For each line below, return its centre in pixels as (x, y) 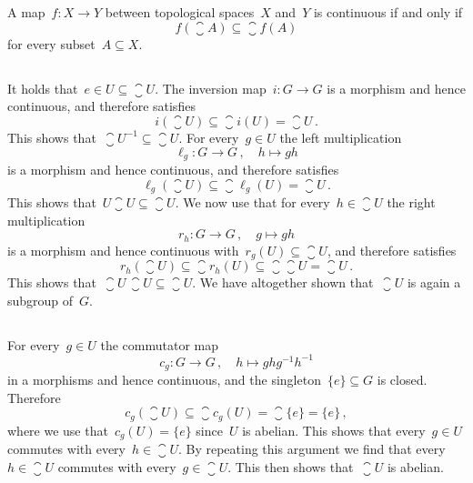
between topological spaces (180, 12)
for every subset (51, 43)
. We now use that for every (252, 202)
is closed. (402, 380)
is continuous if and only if (388, 12)
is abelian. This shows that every (334, 430)
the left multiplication (341, 137)
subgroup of (40, 300)
